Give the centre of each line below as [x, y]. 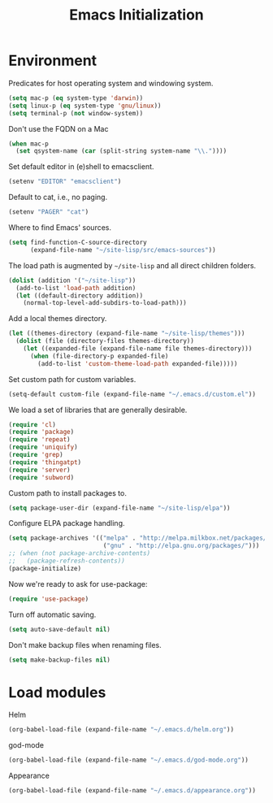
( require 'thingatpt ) [45, 462]
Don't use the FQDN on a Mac [58, 128]
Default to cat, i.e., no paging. [58, 197]
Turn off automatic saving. [52, 614]
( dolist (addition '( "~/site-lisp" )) [72, 280]
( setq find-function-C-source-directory [78, 243]
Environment [53, 61]
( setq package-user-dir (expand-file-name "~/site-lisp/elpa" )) [119, 508]
